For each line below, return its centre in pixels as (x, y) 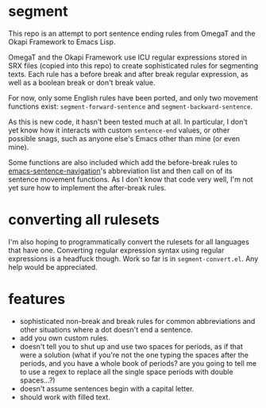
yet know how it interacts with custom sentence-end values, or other (119, 130)
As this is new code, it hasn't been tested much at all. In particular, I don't (128, 121)
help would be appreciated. (53, 267)
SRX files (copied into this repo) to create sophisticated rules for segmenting (133, 65)
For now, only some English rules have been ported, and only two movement (133, 98)
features (37, 299)
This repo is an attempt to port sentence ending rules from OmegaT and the (132, 33)
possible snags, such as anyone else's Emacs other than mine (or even (124, 138)
